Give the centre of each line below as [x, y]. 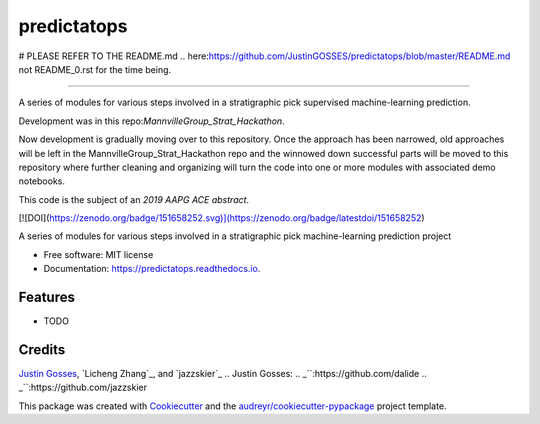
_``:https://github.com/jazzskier [83, 387]
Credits [42, 349]
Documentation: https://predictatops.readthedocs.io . [152, 269]
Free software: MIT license [98, 254]
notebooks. [41, 181]
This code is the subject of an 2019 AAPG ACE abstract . [134, 199]
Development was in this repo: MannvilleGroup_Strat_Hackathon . [151, 121]
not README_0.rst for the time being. [95, 69]
